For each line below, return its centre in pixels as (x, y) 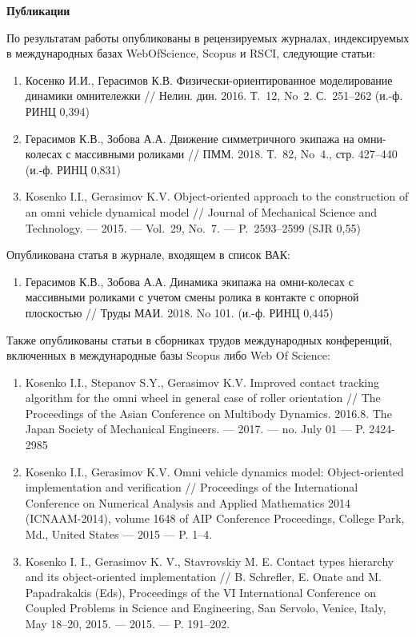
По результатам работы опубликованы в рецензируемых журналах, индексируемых (208, 37)
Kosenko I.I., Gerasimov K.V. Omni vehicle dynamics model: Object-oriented (214, 471)
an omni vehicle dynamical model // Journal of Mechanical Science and (201, 211)
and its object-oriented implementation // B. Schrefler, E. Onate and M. (203, 577)
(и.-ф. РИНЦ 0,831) (73, 169)
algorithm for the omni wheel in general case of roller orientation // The (203, 398)
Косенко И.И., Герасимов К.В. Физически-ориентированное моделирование (209, 80)
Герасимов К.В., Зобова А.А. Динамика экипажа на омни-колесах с (189, 281)
